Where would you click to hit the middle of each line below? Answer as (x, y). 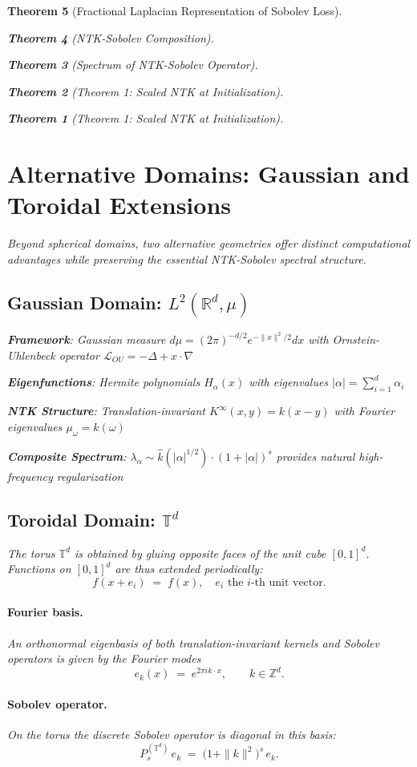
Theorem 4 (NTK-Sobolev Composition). (111, 37)
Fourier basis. (45, 612)
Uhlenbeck (31, 355)
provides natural (316, 456)
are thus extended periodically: (189, 569)
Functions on (39, 569)
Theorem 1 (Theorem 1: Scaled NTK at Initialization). (146, 118)
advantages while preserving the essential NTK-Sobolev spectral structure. (187, 258)
